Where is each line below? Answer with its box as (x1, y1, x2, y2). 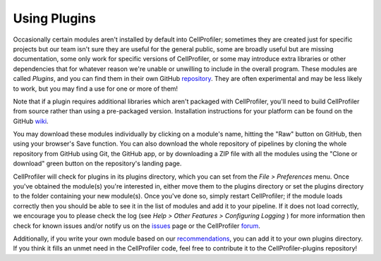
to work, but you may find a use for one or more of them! (13, 84, 179, 93)
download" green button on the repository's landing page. (13, 159, 182, 168)
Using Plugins (13, 11, 97, 26)
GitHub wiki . (13, 117, 49, 125)
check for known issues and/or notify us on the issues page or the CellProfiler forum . (13, 222, 260, 230)
